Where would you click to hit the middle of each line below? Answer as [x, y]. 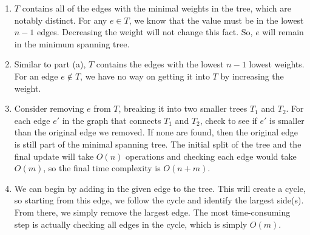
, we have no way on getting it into [145, 76]
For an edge [36, 76]
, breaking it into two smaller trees [183, 108]
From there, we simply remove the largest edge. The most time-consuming [152, 212]
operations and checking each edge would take [211, 156]
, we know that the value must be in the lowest [216, 20]
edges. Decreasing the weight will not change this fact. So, [145, 32]
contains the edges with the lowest [160, 64]
